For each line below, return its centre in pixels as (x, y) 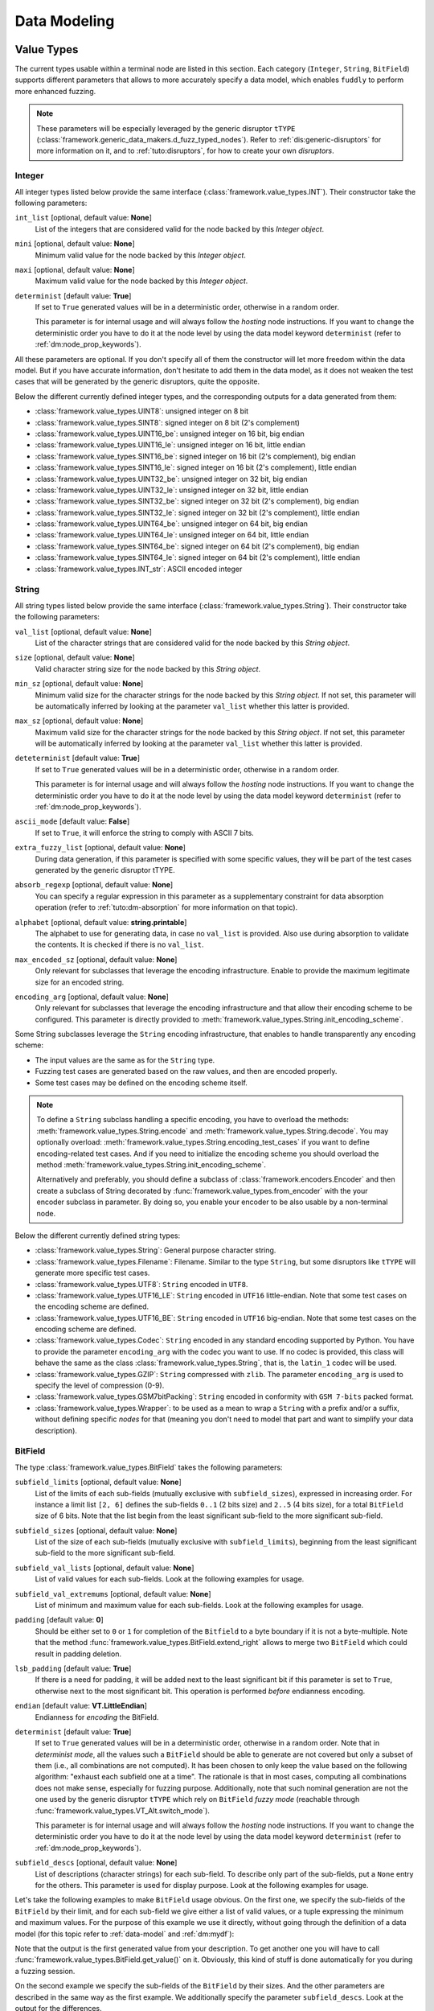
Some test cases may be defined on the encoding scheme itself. (141, 1083)
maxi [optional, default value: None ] (75, 269)
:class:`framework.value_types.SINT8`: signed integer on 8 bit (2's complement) (168, 422)
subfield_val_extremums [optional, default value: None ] (113, 1594)
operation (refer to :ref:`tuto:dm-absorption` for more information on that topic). (166, 907)
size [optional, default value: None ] (75, 658)
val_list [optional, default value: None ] (83, 631)
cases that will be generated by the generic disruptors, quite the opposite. (137, 381)
